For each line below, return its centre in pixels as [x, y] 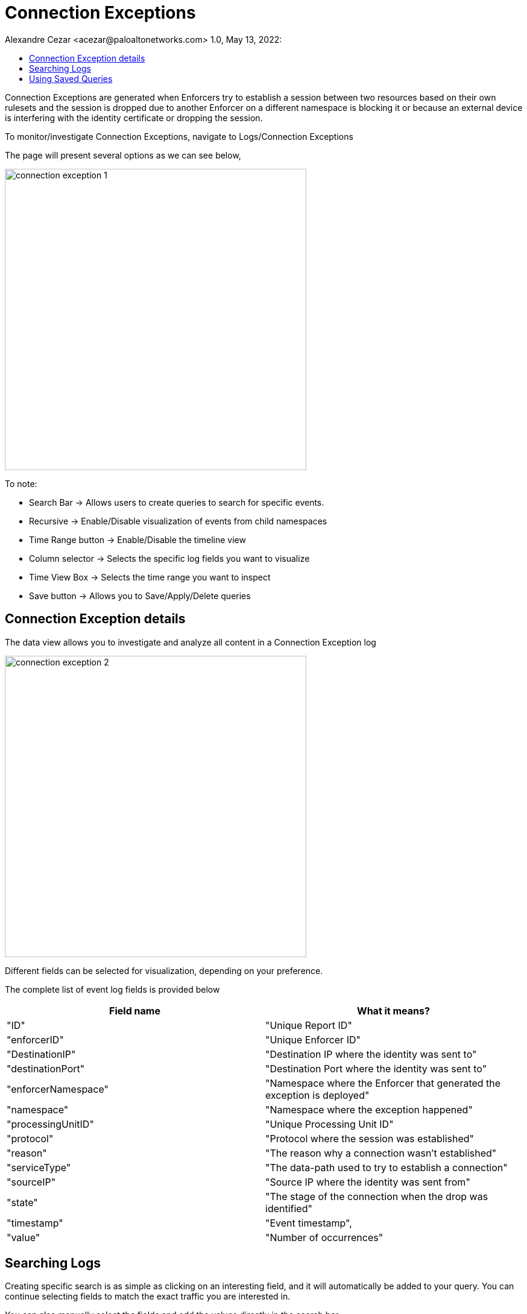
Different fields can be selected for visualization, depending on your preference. [164, 970]
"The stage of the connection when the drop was [377, 1196]
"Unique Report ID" [309, 1025]
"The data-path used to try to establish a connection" [387, 1167]
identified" [289, 1208]
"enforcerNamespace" [58, 1089]
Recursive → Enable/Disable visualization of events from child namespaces [178, 521]
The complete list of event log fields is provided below [112, 989]
